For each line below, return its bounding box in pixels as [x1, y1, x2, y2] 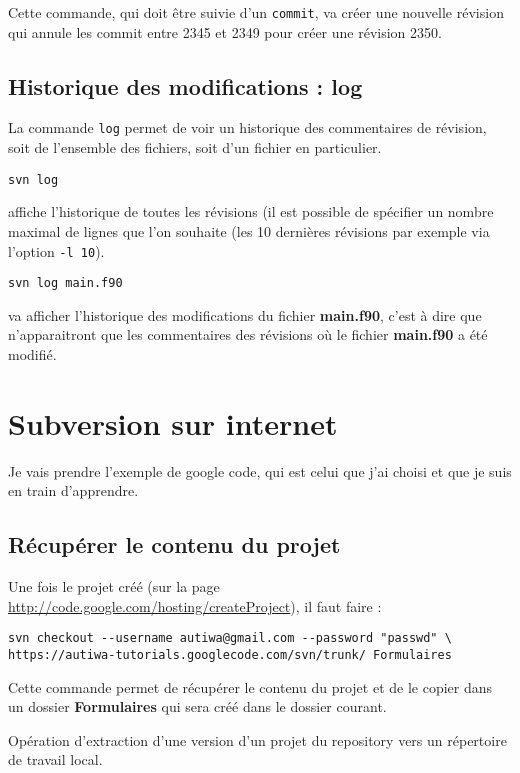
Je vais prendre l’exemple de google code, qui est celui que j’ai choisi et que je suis [8, 460, 512, 481]
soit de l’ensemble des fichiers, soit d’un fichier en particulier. [8, 137, 382, 158]
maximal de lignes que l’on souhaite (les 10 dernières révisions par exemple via [8, 220, 490, 241]
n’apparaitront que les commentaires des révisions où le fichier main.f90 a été [8, 324, 488, 345]
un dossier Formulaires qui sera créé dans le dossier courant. [8, 696, 387, 717]
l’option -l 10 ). [8, 240, 105, 261]
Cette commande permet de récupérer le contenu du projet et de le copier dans [8, 676, 493, 697]
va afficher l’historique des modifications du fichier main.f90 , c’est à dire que [8, 304, 482, 325]
